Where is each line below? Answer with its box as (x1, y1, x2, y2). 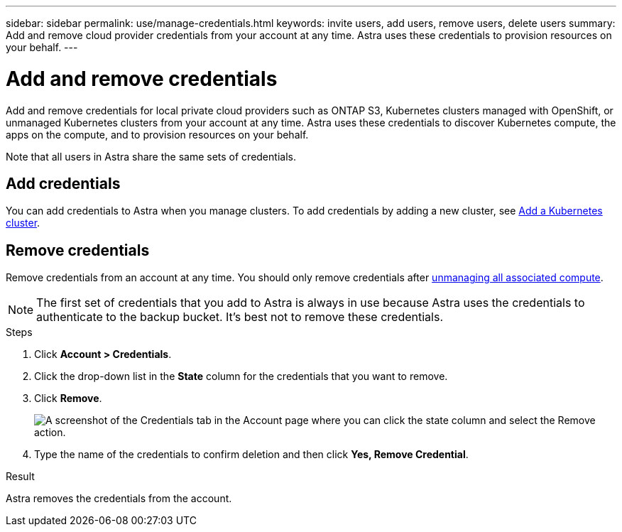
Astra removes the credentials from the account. (6, 492, 232, 505)
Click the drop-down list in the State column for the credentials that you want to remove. (34, 370, 448, 383)
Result (6, 470, 35, 483)
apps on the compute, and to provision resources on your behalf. (6, 128, 309, 141)
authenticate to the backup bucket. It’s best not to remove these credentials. (36, 310, 444, 325)
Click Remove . (34, 392, 102, 405)
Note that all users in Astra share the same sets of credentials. (6, 150, 296, 163)
